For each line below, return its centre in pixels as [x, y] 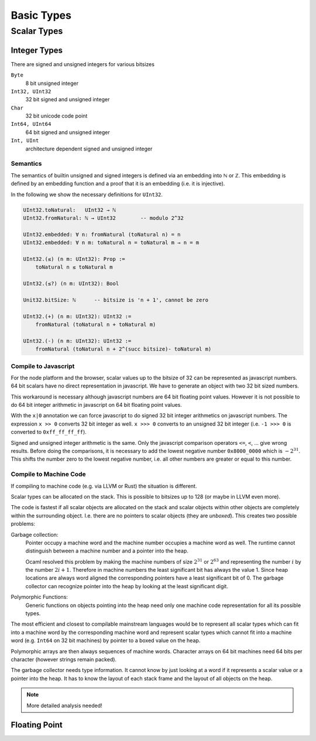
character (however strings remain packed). [64, 659]
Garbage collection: [35, 534]
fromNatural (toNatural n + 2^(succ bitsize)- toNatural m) [123, 349]
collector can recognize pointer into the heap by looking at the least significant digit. [127, 586]
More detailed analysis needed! [64, 705]
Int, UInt [25, 141]
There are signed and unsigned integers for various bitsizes [83, 64]
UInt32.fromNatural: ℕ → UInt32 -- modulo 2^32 [103, 218]
